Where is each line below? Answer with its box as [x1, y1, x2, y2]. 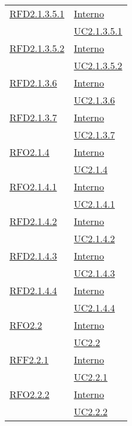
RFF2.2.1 [10, 353, 49, 366]
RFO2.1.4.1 [10, 180, 57, 193]
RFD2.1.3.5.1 [10, 7, 65, 20]
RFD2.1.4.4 [10, 283, 57, 297]
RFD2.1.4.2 [10, 214, 57, 228]
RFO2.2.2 [10, 387, 50, 401]
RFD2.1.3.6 [10, 76, 57, 89]
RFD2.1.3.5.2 [10, 41, 65, 55]
